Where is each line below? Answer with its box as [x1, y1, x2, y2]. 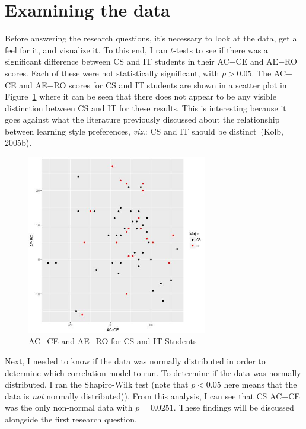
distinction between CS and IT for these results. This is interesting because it [5, 101, 286, 114]
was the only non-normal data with [5, 401, 133, 414]
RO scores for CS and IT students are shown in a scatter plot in [53, 78, 287, 91]
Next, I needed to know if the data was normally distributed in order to [5, 355, 266, 367]
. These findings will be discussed [173, 401, 294, 414]
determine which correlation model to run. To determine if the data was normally [5, 366, 301, 379]
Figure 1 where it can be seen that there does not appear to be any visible [5, 90, 276, 103]
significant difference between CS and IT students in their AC [5, 55, 230, 68]
